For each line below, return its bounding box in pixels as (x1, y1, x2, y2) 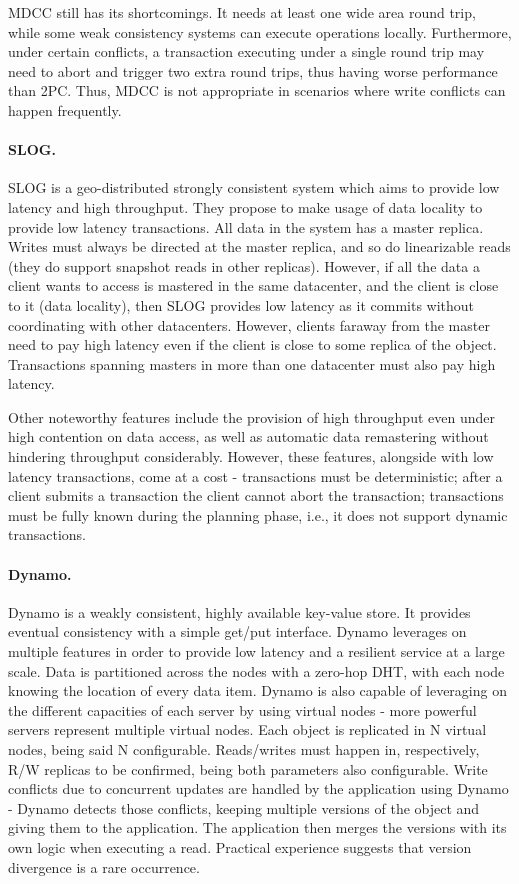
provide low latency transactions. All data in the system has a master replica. (8, 216, 484, 237)
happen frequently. (8, 99, 122, 120)
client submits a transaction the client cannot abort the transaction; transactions (8, 485, 504, 506)
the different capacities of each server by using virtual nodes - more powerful (8, 699, 477, 720)
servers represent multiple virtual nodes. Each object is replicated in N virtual (8, 719, 487, 740)
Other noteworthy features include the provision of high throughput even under (8, 406, 495, 427)
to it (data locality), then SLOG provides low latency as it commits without (8, 294, 475, 315)
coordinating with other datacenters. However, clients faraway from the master (8, 314, 490, 335)
